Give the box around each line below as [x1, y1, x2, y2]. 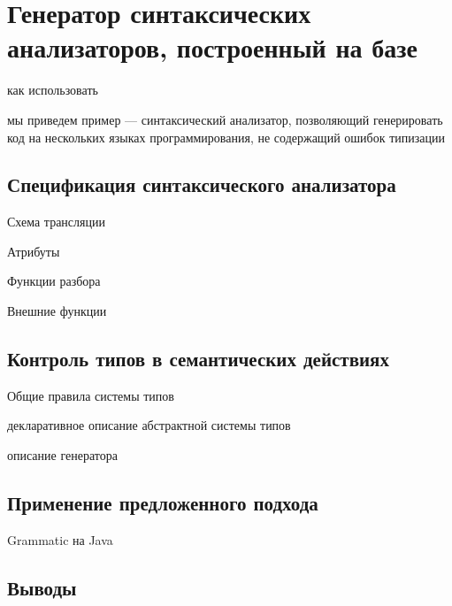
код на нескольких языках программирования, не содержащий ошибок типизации [7, 127, 445, 146]
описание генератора [7, 446, 118, 464]
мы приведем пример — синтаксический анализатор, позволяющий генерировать [7, 110, 443, 128]
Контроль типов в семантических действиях [7, 345, 389, 372]
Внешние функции [7, 302, 107, 320]
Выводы [7, 573, 77, 601]
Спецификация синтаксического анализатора [7, 171, 396, 198]
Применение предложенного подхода [7, 489, 318, 517]
